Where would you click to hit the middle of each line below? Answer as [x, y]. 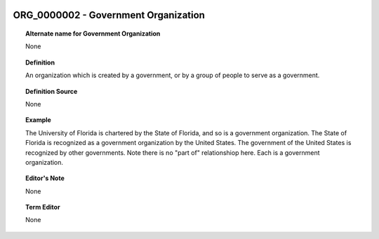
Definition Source [52, 91]
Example [39, 120]
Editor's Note [45, 178]
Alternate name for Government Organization [93, 34]
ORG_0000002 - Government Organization [109, 15]
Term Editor [43, 207]
